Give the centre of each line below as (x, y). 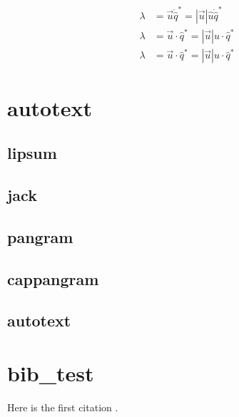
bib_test (51, 372)
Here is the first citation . (63, 407)
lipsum (32, 153)
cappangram (53, 278)
